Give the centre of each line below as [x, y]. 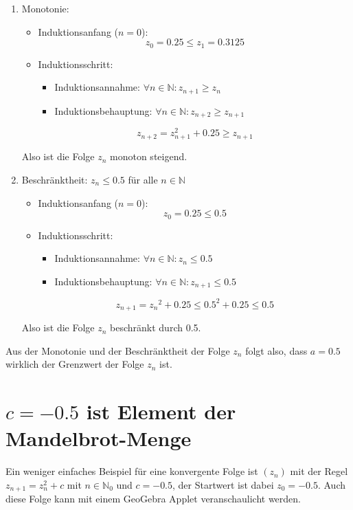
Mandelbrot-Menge [99, 438]
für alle [143, 179]
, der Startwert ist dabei [223, 484]
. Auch [332, 484]
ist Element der [161, 411]
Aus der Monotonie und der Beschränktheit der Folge [118, 350]
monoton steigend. [149, 156]
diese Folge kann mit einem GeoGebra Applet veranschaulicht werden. [153, 499]
